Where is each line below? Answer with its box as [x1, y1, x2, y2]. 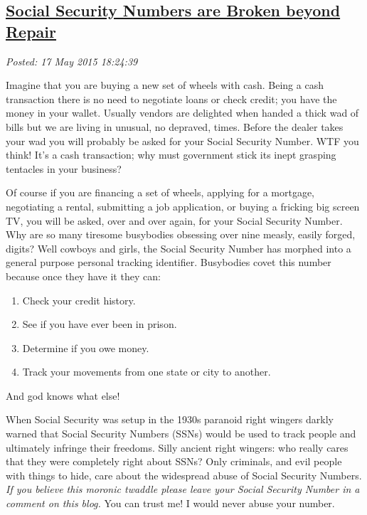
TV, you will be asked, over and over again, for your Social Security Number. [6, 213, 343, 228]
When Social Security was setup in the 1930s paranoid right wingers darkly [6, 412, 334, 427]
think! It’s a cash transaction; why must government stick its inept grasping [6, 147, 336, 162]
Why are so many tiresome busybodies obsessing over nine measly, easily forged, [6, 227, 356, 242]
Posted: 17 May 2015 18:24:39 [6, 53, 138, 68]
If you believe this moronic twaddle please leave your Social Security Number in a [6, 482, 360, 497]
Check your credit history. [22, 292, 136, 307]
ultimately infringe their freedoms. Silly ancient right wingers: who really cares [6, 440, 349, 455]
